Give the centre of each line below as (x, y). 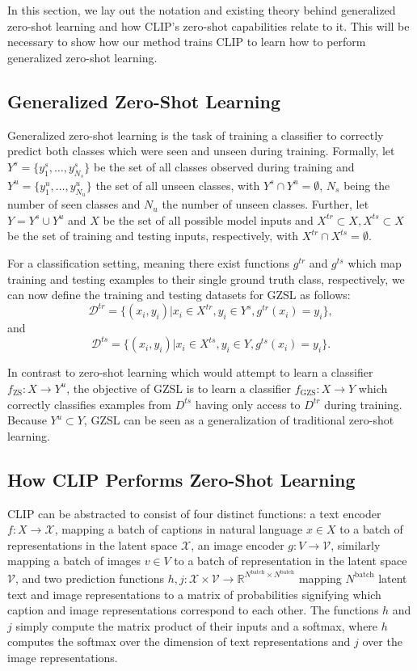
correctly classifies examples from (89, 404)
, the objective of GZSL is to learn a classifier (179, 388)
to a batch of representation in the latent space (291, 561)
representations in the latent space (93, 544)
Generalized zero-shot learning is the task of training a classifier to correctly (196, 135)
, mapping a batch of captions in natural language (179, 529)
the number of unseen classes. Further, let (265, 204)
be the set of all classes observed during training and (224, 166)
